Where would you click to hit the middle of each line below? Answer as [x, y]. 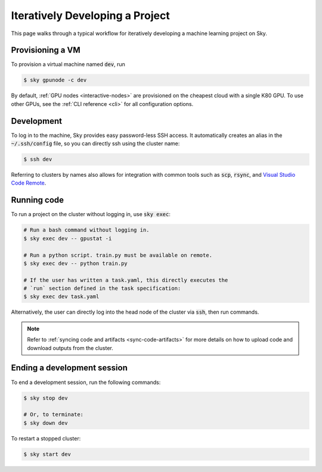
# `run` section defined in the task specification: [102, 288]
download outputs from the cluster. [70, 348]
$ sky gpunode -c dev [55, 80]
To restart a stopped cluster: [46, 438]
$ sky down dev [46, 423]
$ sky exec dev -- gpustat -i [68, 238]
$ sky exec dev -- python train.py [75, 263]
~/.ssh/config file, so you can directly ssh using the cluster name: [95, 143]
